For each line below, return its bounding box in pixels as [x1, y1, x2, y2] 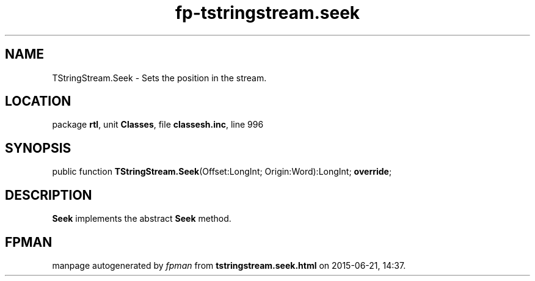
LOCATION [5, 93, 71, 109]
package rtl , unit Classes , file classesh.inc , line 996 [52, 119, 264, 130]
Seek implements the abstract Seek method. [52, 213, 231, 224]
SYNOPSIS [5, 140, 71, 156]
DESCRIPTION [5, 187, 92, 203]
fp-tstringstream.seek [175, 2, 360, 23]
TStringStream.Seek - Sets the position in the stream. [52, 72, 267, 83]
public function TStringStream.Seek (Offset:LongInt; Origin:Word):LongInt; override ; [52, 166, 392, 177]
